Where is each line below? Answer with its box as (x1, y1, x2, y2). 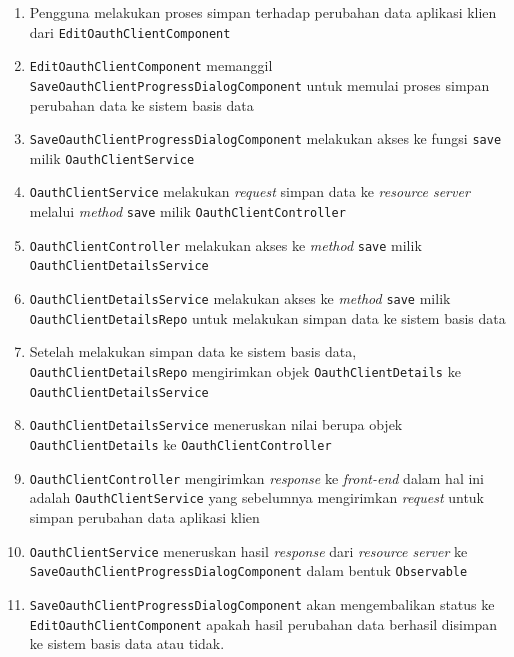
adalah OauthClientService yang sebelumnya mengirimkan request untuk (29, 487, 485, 508)
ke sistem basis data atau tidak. (29, 633, 225, 654)
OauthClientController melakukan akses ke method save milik (29, 234, 422, 255)
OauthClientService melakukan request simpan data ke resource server (29, 181, 470, 202)
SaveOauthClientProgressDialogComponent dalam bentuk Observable (29, 560, 468, 581)
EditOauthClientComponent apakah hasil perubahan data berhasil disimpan (29, 613, 498, 634)
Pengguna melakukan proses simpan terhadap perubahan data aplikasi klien (29, 2, 497, 22)
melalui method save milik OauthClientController (29, 201, 346, 222)
